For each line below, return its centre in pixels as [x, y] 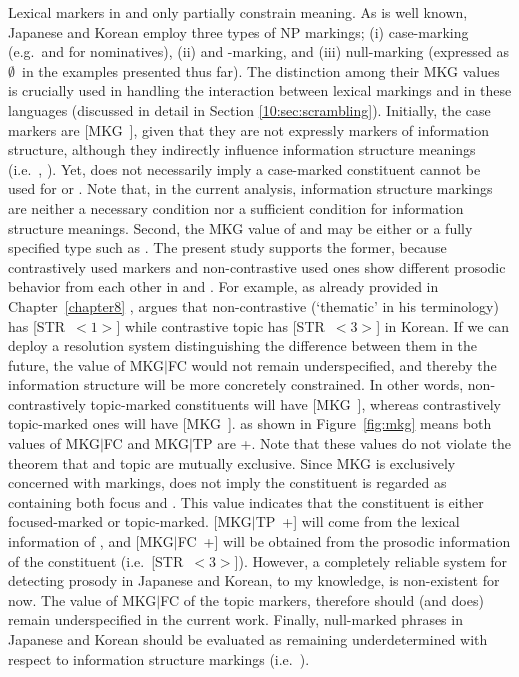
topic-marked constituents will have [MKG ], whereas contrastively [295, 403]
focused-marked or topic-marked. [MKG [130, 521]
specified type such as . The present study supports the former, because [227, 247]
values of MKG [54, 443]
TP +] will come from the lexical [357, 521]
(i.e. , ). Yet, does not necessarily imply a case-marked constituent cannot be [244, 168]
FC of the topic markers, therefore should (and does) [322, 599]
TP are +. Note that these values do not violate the [351, 443]
